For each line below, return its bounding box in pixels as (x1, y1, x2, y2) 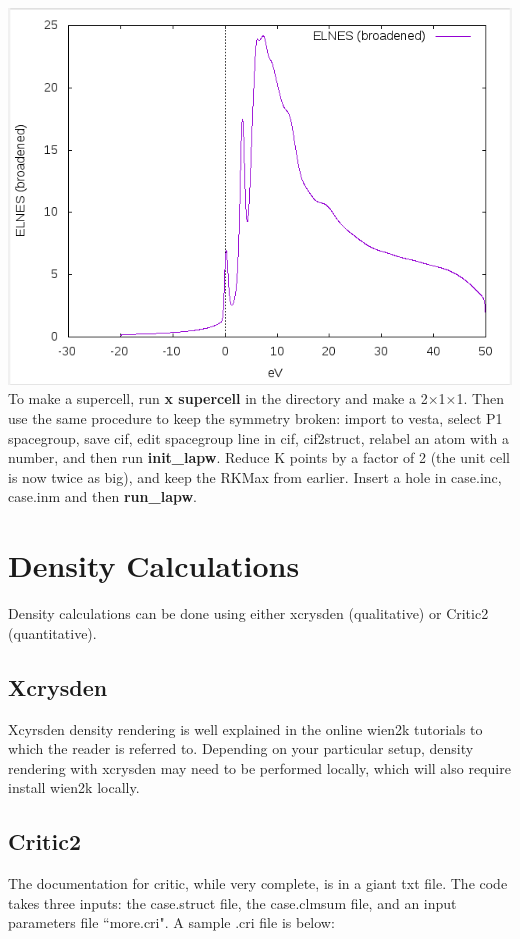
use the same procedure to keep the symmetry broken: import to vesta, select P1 (8, 408, 503, 429)
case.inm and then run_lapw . (8, 486, 197, 507)
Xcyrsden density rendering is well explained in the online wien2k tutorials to (8, 718, 483, 739)
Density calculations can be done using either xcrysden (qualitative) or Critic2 (8, 603, 489, 624)
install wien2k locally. (8, 777, 140, 798)
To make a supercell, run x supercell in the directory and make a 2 (8, 388, 428, 409)
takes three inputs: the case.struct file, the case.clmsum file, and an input (8, 892, 457, 913)
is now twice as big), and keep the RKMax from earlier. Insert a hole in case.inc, (8, 466, 502, 487)
